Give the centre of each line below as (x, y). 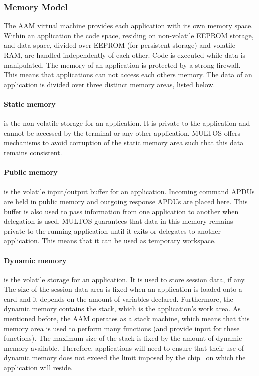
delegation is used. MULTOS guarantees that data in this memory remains (119, 221)
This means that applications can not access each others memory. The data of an (128, 74)
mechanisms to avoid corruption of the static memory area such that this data (124, 143)
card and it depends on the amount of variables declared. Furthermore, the (119, 299)
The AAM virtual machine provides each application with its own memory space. (129, 25)
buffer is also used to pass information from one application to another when (121, 211)
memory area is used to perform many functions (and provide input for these (122, 328)
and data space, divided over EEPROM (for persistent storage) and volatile (120, 45)
